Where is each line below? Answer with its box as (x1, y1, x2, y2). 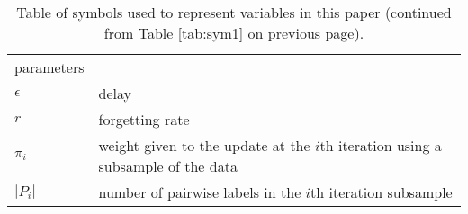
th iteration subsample (310, 182, 453, 202)
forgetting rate (98, 109, 190, 129)
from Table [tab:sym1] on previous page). (103, 22, 364, 43)
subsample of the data (98, 156, 238, 176)
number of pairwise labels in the (98, 182, 301, 202)
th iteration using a (319, 135, 442, 156)
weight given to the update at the (98, 135, 310, 156)
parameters (14, 57, 85, 77)
